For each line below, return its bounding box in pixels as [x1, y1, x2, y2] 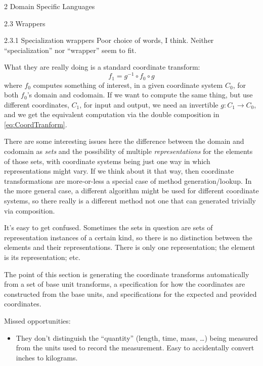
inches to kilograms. [16, 352, 78, 362]
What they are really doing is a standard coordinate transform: [4, 62, 200, 72]
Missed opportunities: [4, 315, 71, 326]
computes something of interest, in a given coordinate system [33, 79, 223, 90]
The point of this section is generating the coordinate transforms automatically [4, 269, 249, 279]
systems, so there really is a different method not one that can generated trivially [4, 195, 256, 206]
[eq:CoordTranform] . [4, 119, 67, 129]
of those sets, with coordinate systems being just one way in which [4, 155, 210, 166]
